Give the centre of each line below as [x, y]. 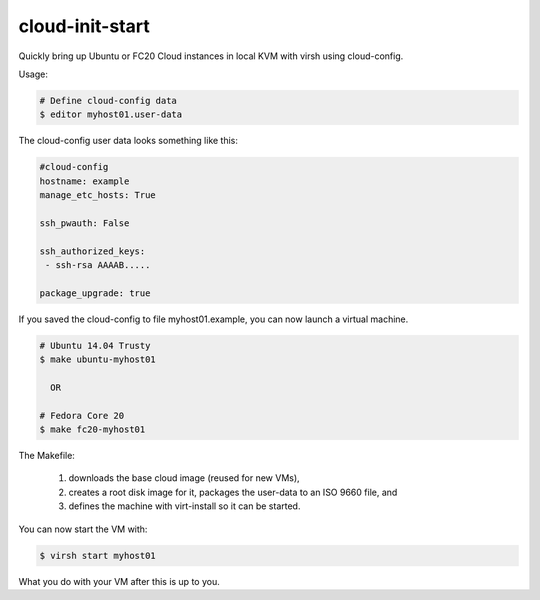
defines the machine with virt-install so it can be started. [184, 506]
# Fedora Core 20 [82, 415]
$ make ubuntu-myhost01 [98, 359]
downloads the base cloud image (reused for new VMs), [184, 478]
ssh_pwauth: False [84, 223]
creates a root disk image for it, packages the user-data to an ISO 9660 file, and [233, 492]
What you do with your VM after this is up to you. [119, 581]
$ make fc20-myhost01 [92, 429]
